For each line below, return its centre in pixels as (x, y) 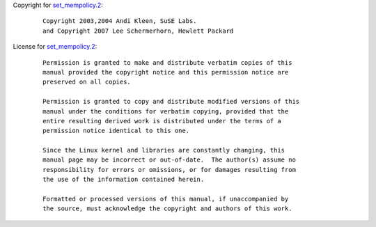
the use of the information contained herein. (124, 180)
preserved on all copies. (87, 82)
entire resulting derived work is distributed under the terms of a (162, 121)
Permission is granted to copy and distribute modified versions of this (171, 102)
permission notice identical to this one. (116, 131)
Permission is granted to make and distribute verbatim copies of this (167, 62)
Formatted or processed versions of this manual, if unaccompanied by (166, 199)
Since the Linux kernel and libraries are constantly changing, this (164, 150)
